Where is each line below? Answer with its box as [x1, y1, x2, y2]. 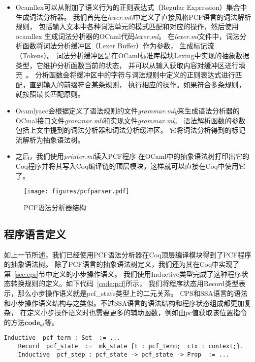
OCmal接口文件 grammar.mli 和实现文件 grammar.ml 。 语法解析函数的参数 [15, 115, 246, 125]
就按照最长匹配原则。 [15, 89, 85, 99]
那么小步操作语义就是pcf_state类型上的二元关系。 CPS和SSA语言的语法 [17, 288, 248, 298]
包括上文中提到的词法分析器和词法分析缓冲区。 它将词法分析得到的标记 [15, 125, 246, 135]
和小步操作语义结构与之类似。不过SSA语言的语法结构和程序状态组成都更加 [4, 297, 245, 308]
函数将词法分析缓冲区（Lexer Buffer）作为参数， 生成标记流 [22, 40, 214, 51]
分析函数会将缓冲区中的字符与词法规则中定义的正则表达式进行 [35, 70, 235, 80]
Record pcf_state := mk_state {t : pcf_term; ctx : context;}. [18, 342, 244, 350]
